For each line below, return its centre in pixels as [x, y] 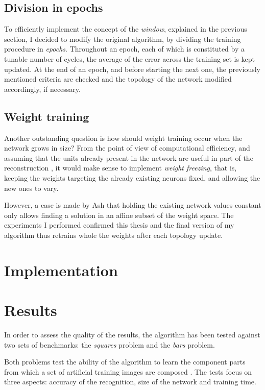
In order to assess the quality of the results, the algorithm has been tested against [132, 334]
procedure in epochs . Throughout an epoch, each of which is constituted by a [124, 49]
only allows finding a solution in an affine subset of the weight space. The [119, 215]
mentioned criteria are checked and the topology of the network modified [118, 79]
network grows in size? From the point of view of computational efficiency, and [127, 148]
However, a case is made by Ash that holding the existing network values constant [133, 205]
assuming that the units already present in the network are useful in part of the [129, 157]
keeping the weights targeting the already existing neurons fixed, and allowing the [132, 177]
